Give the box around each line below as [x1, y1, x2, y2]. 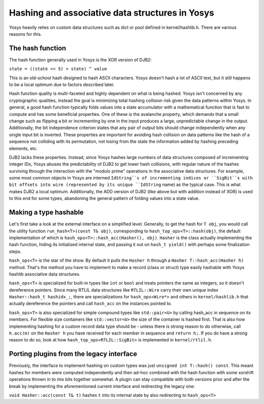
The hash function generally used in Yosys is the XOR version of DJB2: [9, 57, 152, 63]
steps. [9, 248, 22, 254]
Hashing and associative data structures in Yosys [9, 7, 215, 18]
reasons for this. [9, 31, 42, 37]
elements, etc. [9, 145, 38, 151]
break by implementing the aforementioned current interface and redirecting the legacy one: [9, 383, 195, 389]
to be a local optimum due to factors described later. [9, 82, 115, 88]
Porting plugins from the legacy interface [9, 350, 137, 358]
